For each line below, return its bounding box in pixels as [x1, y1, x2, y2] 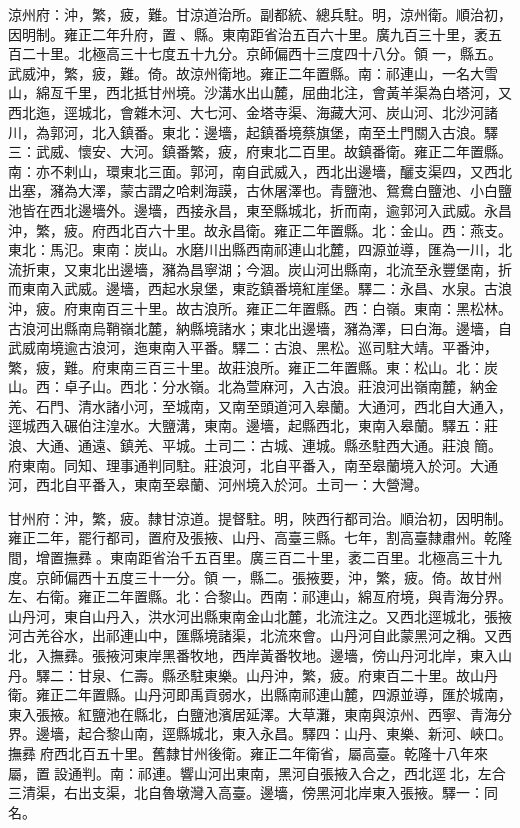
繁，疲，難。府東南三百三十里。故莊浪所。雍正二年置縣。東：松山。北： [8, 356, 484, 377]
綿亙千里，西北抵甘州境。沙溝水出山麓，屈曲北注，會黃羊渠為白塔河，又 [35, 82, 512, 103]
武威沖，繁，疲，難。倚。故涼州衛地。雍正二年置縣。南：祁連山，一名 [8, 62, 470, 83]
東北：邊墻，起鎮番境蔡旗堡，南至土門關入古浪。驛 [161, 121, 498, 142]
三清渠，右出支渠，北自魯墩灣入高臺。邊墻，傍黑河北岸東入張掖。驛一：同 [8, 782, 498, 803]
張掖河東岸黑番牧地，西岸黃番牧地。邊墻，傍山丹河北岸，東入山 [91, 645, 512, 665]
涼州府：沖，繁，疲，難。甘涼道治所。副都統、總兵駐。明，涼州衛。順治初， [8, 4, 512, 24]
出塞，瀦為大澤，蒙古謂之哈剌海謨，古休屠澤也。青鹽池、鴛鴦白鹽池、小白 [8, 180, 498, 201]
